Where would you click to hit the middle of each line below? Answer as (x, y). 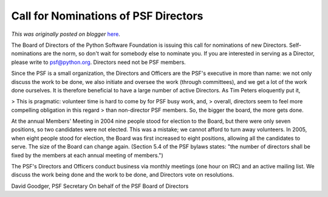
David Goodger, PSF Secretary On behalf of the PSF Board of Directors (100, 186)
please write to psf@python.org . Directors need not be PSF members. (99, 62)
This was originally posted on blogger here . (66, 34)
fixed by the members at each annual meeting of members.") (87, 155)
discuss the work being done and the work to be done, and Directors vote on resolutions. (123, 175)
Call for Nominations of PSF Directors (107, 16)
